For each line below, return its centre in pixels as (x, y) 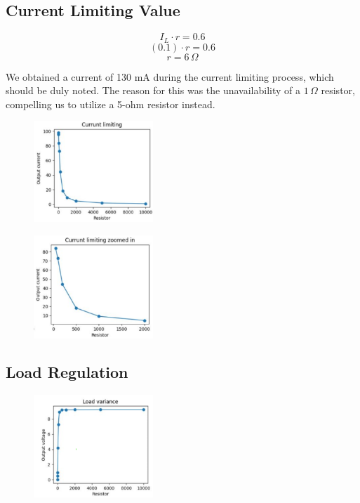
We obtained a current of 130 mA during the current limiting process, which (170, 76)
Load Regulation (67, 372)
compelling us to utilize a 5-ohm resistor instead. (111, 104)
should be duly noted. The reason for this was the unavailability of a (153, 90)
